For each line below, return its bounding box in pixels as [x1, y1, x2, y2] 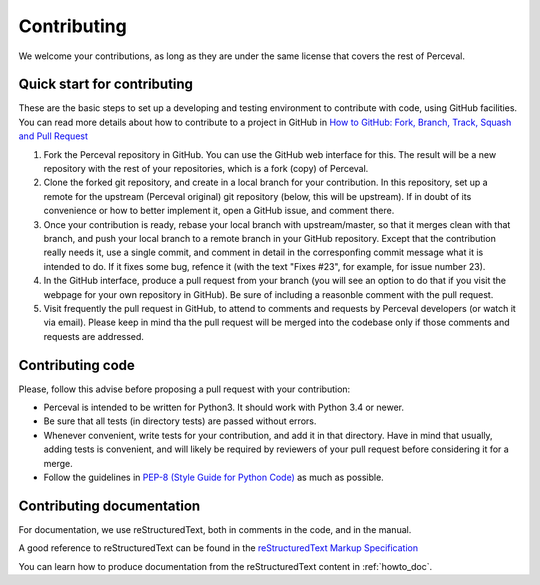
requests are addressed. [43, 330, 145, 342]
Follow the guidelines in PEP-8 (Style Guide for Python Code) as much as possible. [43, 471, 384, 483]
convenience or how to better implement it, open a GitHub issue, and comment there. [43, 205, 395, 217]
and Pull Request [18, 130, 89, 142]
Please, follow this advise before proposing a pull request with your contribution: [18, 383, 351, 395]
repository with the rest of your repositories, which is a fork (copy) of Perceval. [43, 163, 369, 175]
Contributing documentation [18, 497, 201, 514]
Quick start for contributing [18, 76, 194, 93]
